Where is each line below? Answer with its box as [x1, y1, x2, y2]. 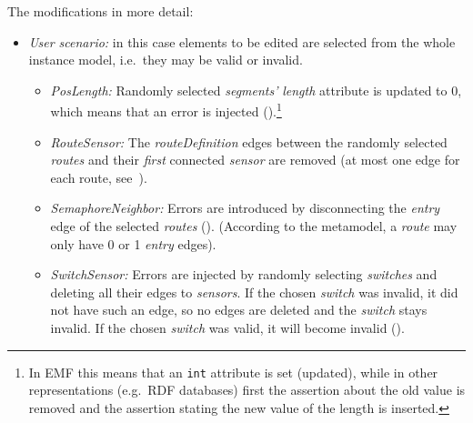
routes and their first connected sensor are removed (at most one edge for [50, 150, 460, 169]
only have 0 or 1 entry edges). [50, 234, 216, 253]
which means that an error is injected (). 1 [50, 99, 282, 121]
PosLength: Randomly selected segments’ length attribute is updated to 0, [50, 80, 462, 99]
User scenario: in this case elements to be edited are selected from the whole [28, 32, 456, 51]
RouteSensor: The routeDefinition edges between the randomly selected [50, 132, 448, 151]
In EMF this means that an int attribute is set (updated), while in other [28, 362, 438, 381]
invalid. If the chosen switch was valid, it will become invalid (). [50, 317, 405, 337]
